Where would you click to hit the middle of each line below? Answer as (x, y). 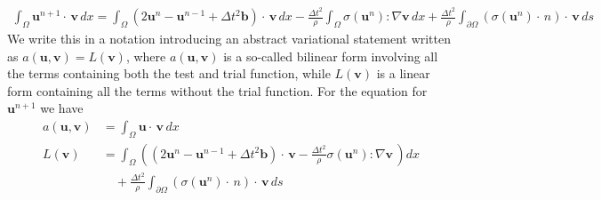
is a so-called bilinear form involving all (331, 56)
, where (146, 56)
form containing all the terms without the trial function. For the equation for (217, 90)
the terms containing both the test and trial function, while (169, 73)
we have (62, 108)
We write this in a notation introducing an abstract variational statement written (229, 38)
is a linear (403, 73)
